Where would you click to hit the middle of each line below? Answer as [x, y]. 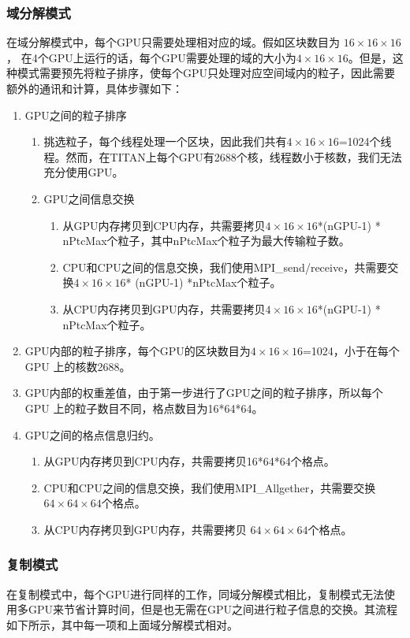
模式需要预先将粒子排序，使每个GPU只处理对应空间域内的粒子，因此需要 [206, 73]
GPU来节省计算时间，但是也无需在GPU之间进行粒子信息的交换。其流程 [213, 609]
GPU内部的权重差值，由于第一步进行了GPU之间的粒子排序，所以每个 [204, 393]
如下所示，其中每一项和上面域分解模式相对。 [122, 624]
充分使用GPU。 [84, 172]
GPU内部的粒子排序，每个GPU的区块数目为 [138, 351]
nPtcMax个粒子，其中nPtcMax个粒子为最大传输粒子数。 [206, 241]
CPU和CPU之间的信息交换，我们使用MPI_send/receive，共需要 [225, 267]
